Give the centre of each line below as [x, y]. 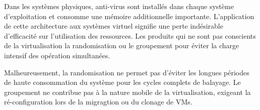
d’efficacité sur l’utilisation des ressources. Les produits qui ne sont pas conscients [130, 35]
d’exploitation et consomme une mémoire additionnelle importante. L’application [129, 16]
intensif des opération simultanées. [57, 55]
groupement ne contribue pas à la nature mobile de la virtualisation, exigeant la [127, 92]
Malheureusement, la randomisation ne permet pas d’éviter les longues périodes [127, 72]
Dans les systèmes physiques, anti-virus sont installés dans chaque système [119, 6]
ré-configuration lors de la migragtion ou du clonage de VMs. [98, 102]
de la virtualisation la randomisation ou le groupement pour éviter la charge [122, 45]
